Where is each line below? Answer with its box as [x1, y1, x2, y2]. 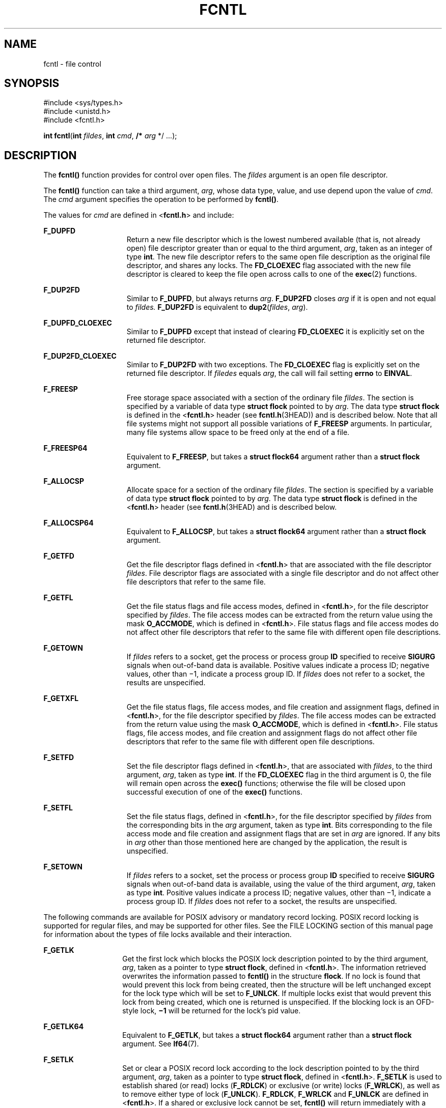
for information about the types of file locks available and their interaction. [43, 930, 292, 939]
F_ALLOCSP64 [43, 518, 94, 528]
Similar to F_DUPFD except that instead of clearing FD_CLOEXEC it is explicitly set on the [126, 327, 425, 336]
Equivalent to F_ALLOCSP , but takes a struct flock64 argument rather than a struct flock [126, 527, 426, 536]
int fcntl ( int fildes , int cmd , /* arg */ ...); [43, 131, 177, 140]
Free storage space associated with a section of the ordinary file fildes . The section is [126, 393, 414, 402]
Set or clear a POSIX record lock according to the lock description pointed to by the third [122, 1064, 420, 1073]
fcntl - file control [43, 59, 101, 68]
